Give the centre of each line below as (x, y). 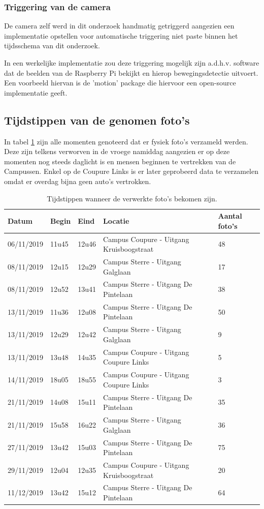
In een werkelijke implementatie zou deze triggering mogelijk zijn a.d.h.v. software (132, 63)
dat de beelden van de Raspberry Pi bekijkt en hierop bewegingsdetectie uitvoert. (131, 72)
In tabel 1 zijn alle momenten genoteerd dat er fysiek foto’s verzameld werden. (126, 141)
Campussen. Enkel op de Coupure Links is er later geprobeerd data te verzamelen (131, 171)
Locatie (116, 220)
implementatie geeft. (36, 92)
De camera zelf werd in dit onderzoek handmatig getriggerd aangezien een (119, 26)
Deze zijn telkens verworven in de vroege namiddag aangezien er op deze (117, 151)
